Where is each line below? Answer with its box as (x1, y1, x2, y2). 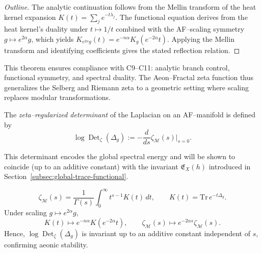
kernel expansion (4, 11, 56, 22)
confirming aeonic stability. (4, 239, 88, 249)
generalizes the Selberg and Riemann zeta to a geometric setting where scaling (4, 82, 249, 92)
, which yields (31, 33, 74, 44)
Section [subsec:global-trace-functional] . (4, 171, 128, 182)
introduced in (208, 161, 251, 171)
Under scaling (4, 207, 47, 218)
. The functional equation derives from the (115, 11, 248, 22)
